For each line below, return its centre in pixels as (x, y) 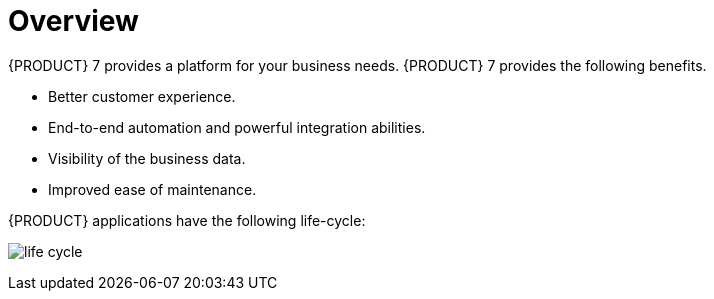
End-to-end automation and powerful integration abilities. (237, 127)
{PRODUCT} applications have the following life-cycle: (187, 220)
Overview (73, 21)
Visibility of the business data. (147, 158)
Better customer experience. (142, 96)
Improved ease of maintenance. (152, 189)
